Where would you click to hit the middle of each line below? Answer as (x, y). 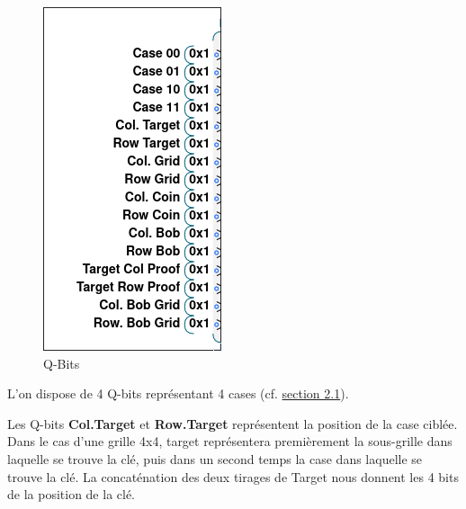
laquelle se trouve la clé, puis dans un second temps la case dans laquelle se (215, 458)
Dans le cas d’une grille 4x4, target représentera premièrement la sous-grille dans (230, 441)
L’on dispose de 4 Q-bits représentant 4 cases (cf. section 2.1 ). (178, 393)
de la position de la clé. (72, 494)
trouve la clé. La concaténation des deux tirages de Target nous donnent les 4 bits (233, 476)
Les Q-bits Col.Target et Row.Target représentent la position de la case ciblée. (233, 423)
